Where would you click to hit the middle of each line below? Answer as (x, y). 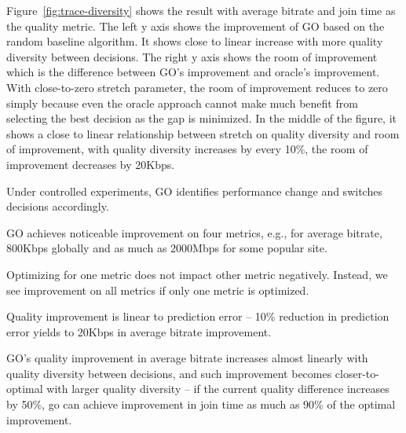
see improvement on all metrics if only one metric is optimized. (158, 290)
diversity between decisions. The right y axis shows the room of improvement (192, 56)
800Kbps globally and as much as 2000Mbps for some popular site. (167, 248)
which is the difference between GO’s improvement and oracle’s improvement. (193, 72)
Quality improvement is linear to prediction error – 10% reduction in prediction (198, 316)
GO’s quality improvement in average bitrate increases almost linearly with (187, 358)
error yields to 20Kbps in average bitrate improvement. (139, 331)
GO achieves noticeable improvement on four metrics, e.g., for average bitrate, (194, 232)
